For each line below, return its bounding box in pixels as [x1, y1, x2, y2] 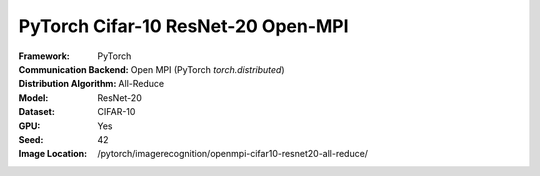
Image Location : [18, 148, 88, 160]
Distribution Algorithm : [18, 78, 117, 90]
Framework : [18, 50, 70, 62]
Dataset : [18, 106, 55, 118]
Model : [18, 91, 49, 104]
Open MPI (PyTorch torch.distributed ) [130, 63, 285, 75]
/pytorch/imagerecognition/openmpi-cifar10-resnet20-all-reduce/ [97, 148, 369, 160]
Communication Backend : [18, 63, 129, 75]
